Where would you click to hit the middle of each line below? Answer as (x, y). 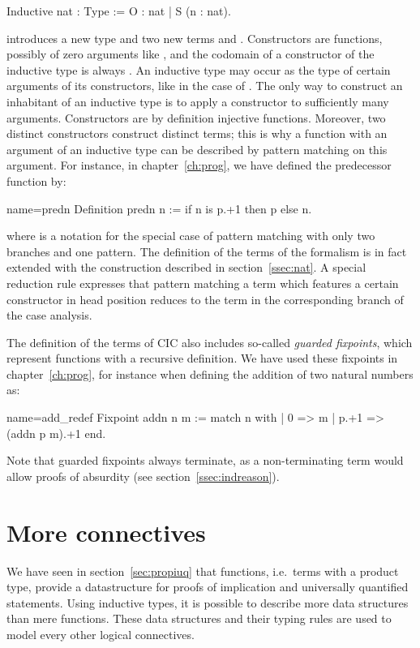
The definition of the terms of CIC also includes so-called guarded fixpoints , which (210, 342)
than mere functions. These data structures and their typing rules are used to (199, 618)
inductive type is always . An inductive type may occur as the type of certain (199, 69)
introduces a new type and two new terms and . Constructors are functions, (195, 38)
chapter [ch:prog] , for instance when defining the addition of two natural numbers (210, 373)
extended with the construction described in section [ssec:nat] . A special (186, 267)
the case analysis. (49, 315)
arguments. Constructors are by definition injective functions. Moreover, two (196, 117)
